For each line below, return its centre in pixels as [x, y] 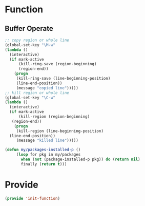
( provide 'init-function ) [32, 198]
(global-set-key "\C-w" [30, 98]
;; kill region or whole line [37, 93]
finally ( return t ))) [44, 164]
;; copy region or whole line [37, 40]
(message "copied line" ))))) [47, 88]
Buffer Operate [29, 29]
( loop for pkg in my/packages [48, 155]
